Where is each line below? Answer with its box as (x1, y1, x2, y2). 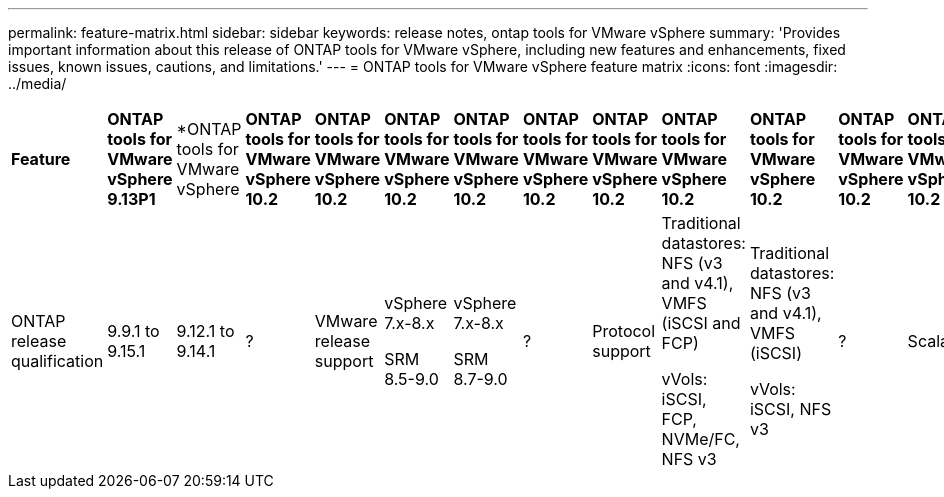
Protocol (592, 321, 656, 341)
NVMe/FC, (661, 429, 740, 449)
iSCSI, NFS (749, 399, 832, 419)
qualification (11, 351, 104, 371)
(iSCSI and (661, 313, 741, 333)
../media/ (8, 75, 67, 92)
